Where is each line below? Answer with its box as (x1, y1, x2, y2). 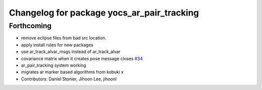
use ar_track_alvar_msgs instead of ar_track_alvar (21, 49, 121, 54)
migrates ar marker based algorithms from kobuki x (21, 69, 124, 75)
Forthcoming (9, 21, 52, 30)
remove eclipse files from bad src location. (21, 35, 107, 41)
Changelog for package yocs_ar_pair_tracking (9, 7, 199, 18)
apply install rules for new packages (21, 42, 94, 48)
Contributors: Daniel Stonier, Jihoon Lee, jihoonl (21, 76, 117, 82)
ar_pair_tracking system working (21, 62, 86, 68)
